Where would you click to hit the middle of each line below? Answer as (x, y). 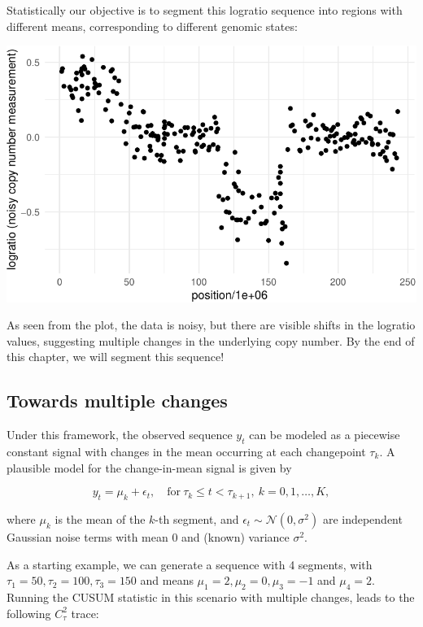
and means (167, 580)
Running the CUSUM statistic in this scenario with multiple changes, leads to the (211, 597)
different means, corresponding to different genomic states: (152, 26)
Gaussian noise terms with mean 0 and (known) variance (148, 536)
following (29, 613)
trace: (85, 613)
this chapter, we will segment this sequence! (116, 357)
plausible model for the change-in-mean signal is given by (149, 467)
